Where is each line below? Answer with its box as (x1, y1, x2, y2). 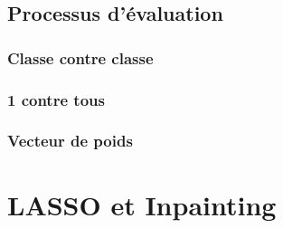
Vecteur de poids (7, 129, 133, 152)
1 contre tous (7, 88, 105, 110)
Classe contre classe (7, 46, 154, 69)
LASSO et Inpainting (7, 185, 277, 223)
